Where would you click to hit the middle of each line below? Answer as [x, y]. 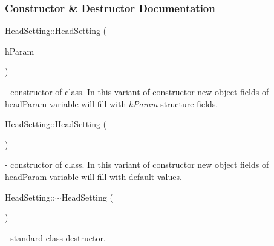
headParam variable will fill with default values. [93, 176]
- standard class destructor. [55, 237]
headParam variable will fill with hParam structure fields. [112, 103]
